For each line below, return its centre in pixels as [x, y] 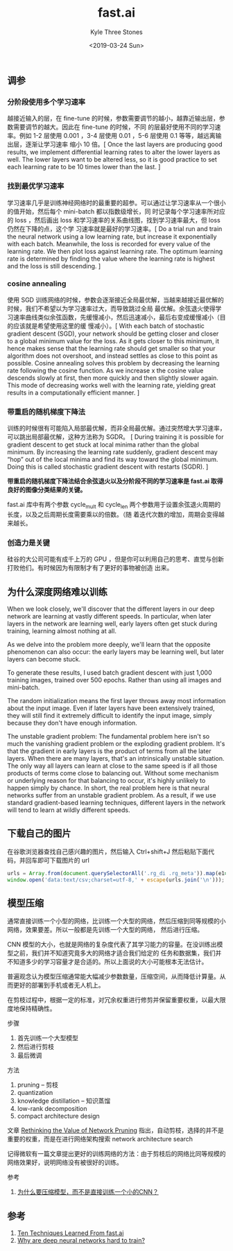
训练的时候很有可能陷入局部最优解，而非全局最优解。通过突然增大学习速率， [116, 429]
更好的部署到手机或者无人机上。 [59, 985]
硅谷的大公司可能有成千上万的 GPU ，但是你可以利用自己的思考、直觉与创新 [115, 559]
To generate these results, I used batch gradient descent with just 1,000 [110, 673]
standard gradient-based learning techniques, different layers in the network [116, 803]
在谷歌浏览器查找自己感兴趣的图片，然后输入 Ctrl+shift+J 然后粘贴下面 [108, 852]
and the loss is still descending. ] [54, 266]
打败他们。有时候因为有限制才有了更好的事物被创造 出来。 [90, 568]
